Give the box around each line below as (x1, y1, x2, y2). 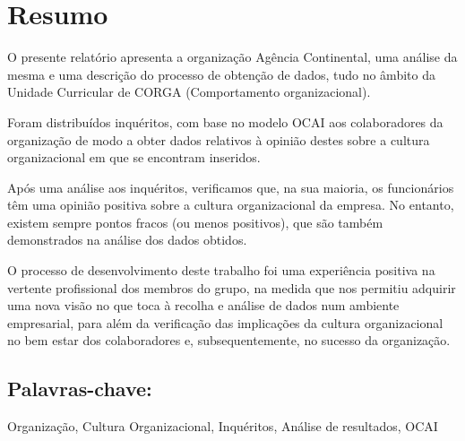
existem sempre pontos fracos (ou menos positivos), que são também (7, 212, 383, 231)
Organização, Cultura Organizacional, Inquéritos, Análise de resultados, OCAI (7, 417, 438, 436)
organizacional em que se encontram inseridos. (7, 148, 261, 167)
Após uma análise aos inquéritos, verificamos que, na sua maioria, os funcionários (7, 177, 454, 196)
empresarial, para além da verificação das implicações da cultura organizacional (7, 313, 443, 332)
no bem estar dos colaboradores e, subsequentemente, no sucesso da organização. (7, 331, 451, 350)
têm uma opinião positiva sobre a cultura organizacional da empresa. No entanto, (7, 195, 454, 214)
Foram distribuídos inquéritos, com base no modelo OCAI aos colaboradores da (7, 112, 443, 131)
